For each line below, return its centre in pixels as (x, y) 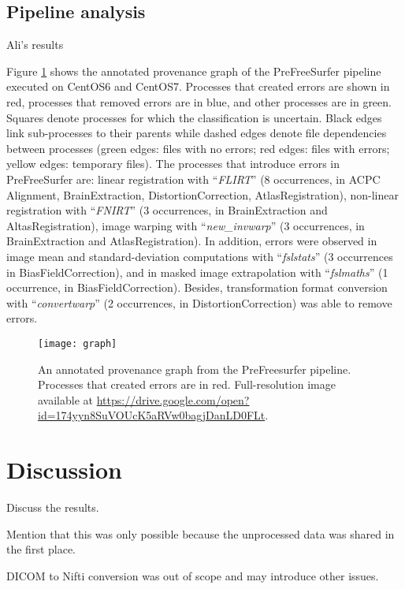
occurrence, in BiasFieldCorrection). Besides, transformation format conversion (197, 287)
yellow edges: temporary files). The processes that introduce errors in (173, 164)
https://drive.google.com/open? (173, 399)
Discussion (64, 470)
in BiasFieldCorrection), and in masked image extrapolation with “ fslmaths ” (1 (197, 272)
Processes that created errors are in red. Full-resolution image (187, 384)
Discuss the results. (53, 507)
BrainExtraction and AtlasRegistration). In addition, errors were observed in (192, 241)
